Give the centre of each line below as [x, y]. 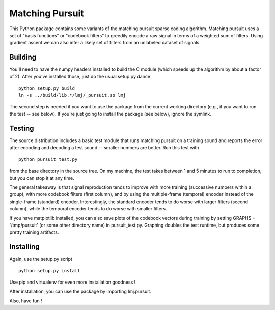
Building [23, 57]
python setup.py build [47, 88]
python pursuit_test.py [48, 159]
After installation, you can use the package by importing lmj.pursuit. [80, 291]
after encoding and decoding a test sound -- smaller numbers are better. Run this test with [104, 148]
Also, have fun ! [26, 301]
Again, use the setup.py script [41, 259]
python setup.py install [49, 271]
